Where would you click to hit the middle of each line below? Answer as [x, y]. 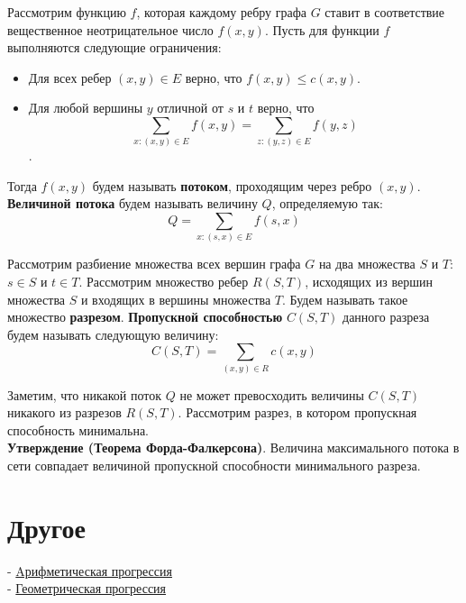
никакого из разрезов [64, 412]
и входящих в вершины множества [176, 299]
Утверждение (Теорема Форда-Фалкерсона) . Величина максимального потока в [233, 448]
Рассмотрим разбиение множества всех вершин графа [154, 264]
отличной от [190, 108]
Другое [46, 527]
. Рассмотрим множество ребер [164, 281]
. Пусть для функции [322, 29]
